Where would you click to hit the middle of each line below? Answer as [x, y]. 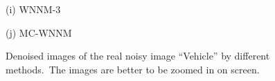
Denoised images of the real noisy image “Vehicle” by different [138, 56]
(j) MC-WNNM [39, 32]
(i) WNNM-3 [33, 9]
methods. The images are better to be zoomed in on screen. [133, 69]
